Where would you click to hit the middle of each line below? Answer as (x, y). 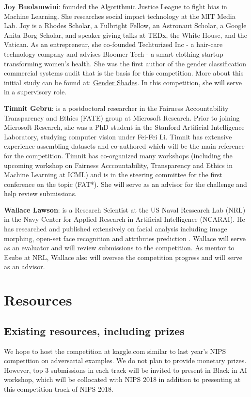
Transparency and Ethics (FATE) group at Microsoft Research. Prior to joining (122, 117)
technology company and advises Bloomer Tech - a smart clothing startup (114, 53)
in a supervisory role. (35, 92)
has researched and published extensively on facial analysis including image (116, 229)
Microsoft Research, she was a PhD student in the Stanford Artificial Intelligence (124, 127)
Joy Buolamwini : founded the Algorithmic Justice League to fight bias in (116, 6)
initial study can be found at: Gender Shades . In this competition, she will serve (123, 82)
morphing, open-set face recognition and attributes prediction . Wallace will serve (125, 238)
